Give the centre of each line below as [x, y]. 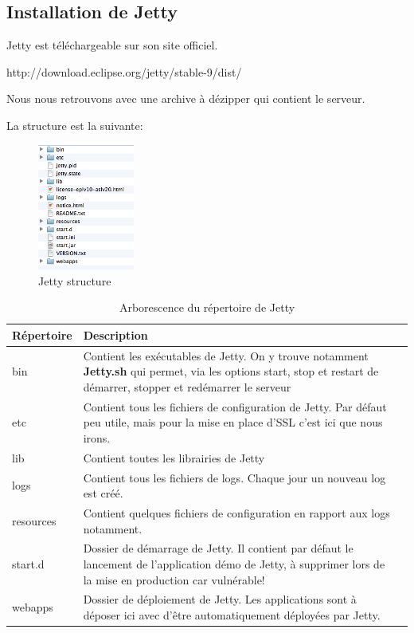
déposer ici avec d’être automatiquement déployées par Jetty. [232, 615]
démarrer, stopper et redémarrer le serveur [187, 386]
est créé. [103, 493]
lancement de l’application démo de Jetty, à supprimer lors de [234, 564]
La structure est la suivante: [75, 125]
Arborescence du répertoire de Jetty [207, 307]
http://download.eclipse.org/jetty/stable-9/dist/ [124, 71]
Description [115, 334]
